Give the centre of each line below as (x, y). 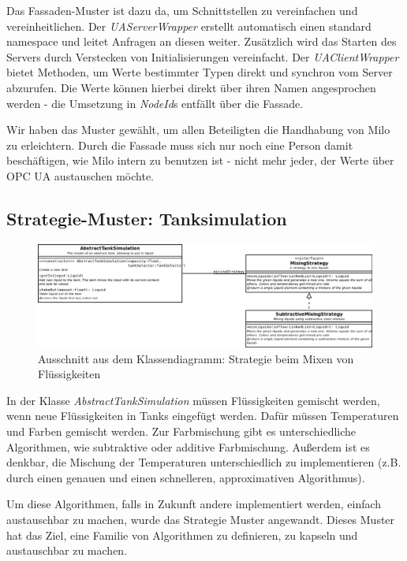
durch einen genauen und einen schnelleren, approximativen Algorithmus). (186, 477)
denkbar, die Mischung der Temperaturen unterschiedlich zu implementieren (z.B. (204, 462)
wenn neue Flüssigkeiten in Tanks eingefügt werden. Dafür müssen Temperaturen (203, 416)
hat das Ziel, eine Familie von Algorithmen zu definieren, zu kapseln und (182, 535)
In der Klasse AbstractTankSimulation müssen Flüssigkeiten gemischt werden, (193, 400)
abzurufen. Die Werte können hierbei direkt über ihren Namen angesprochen (191, 87)
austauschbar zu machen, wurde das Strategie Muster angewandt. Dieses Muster (201, 519)
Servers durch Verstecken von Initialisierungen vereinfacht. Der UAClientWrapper (203, 56)
